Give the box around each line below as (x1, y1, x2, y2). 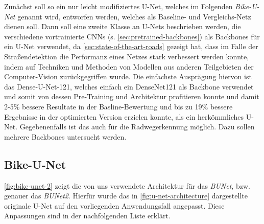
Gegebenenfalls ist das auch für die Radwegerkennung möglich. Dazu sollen (19, 121, 255, 132)
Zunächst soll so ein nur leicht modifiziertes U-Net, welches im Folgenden (4, 1, 233, 11)
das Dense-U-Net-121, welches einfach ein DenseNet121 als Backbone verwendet (4, 81, 254, 92)
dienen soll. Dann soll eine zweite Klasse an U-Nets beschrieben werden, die (4, 21, 241, 32)
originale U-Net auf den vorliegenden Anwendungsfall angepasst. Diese (4, 200, 225, 211)
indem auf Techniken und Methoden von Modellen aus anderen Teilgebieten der (4, 61, 254, 72)
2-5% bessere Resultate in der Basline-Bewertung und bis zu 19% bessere (4, 101, 233, 111)
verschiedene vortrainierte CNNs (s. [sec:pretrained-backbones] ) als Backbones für (4, 31, 260, 41)
